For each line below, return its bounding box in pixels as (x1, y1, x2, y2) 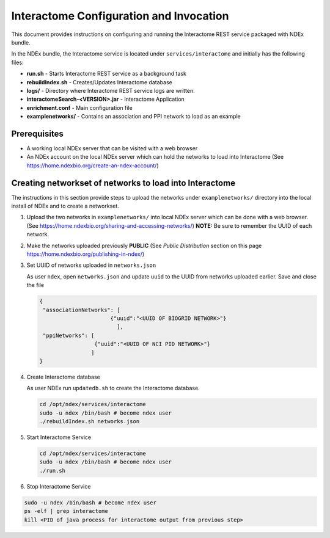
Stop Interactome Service (26, 482, 91, 490)
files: (11, 59, 24, 66)
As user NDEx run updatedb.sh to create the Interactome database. (26, 385, 200, 392)
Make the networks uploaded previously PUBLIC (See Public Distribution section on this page (26, 242, 262, 249)
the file (26, 282, 45, 289)
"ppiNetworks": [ (43, 332, 95, 339)
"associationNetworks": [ (43, 306, 120, 313)
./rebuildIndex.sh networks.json (39, 418, 140, 425)
